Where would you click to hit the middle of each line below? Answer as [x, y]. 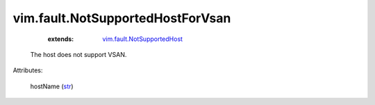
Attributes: [28, 70]
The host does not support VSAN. [78, 54]
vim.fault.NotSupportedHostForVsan [122, 18]
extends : [61, 39]
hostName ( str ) [52, 86]
